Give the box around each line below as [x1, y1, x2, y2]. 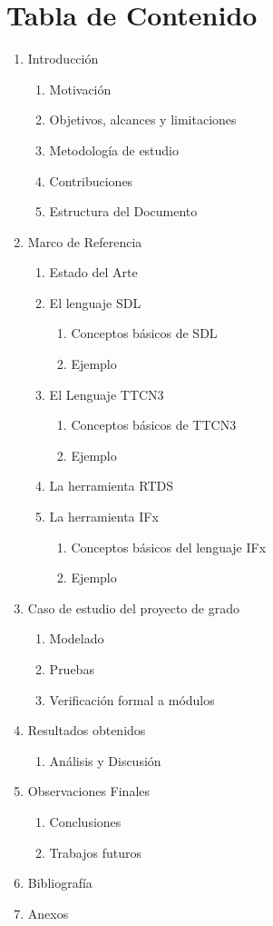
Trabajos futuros [49, 842, 141, 861]
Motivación [49, 79, 112, 98]
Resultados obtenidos [27, 721, 146, 740]
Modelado [49, 629, 104, 648]
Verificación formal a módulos [49, 690, 215, 709]
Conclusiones [49, 811, 122, 831]
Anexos [27, 903, 69, 922]
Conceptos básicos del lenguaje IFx [71, 537, 267, 556]
